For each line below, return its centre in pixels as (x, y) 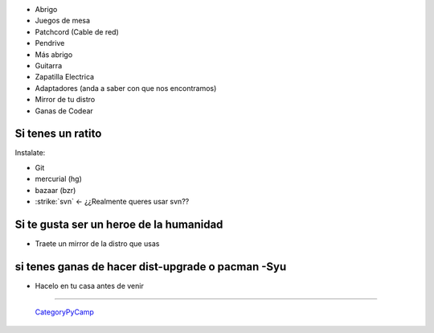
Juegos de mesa (63, 21)
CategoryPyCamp (64, 312)
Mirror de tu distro (65, 100)
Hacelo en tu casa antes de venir (89, 286)
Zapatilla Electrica (65, 77)
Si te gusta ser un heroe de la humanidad (119, 224)
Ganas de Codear (64, 111)
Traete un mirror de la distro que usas (97, 243)
